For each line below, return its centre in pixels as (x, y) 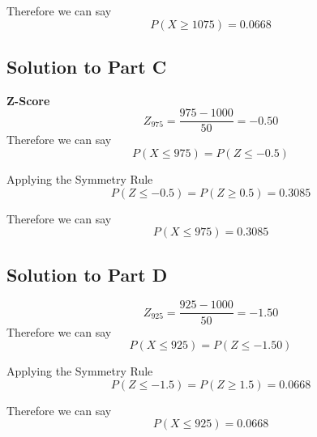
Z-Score (28, 100)
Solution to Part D (87, 274)
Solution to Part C (87, 66)
